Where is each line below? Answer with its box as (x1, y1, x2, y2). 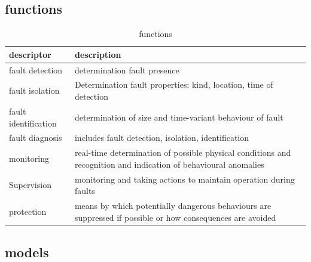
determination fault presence (74, 63, 179, 76)
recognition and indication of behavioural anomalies (74, 158, 264, 170)
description (74, 48, 121, 60)
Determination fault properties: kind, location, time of (74, 78, 273, 91)
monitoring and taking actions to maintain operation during (74, 172, 295, 185)
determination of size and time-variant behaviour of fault (74, 110, 283, 123)
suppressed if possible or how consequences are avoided (74, 211, 276, 223)
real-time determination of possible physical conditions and (74, 146, 291, 159)
